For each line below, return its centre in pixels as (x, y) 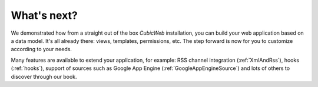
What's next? (44, 15)
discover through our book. (44, 76)
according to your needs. (41, 49)
